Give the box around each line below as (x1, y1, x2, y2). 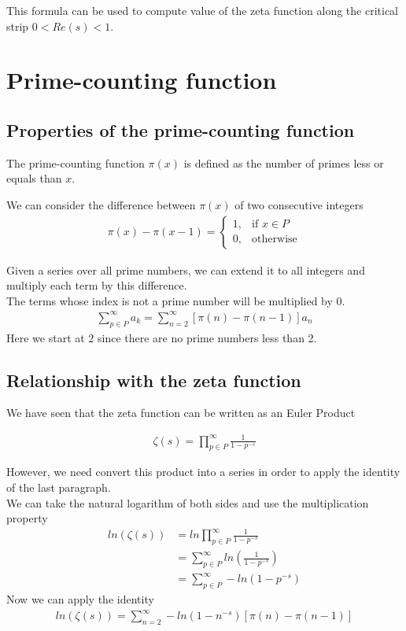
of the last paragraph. (6, 479, 111, 496)
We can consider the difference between (6, 196, 196, 212)
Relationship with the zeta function (6, 367, 301, 392)
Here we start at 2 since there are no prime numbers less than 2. (6, 329, 317, 345)
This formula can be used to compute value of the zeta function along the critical (6, 2, 398, 18)
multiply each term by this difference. (6, 277, 187, 293)
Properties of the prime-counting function (6, 117, 355, 142)
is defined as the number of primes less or (183, 154, 384, 171)
